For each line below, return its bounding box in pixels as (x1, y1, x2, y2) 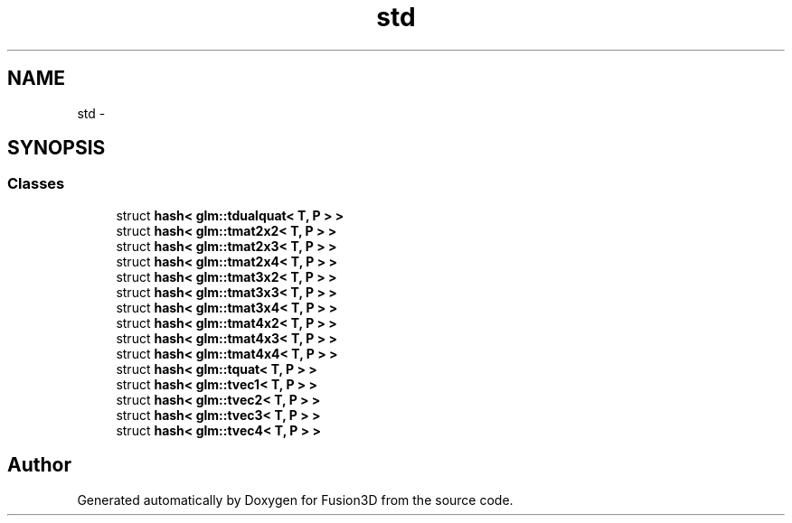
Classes (7, 174, 65, 193)
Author (7, 453, 71, 477)
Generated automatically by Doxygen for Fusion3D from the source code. (77, 491, 514, 508)
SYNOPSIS (7, 136, 106, 160)
